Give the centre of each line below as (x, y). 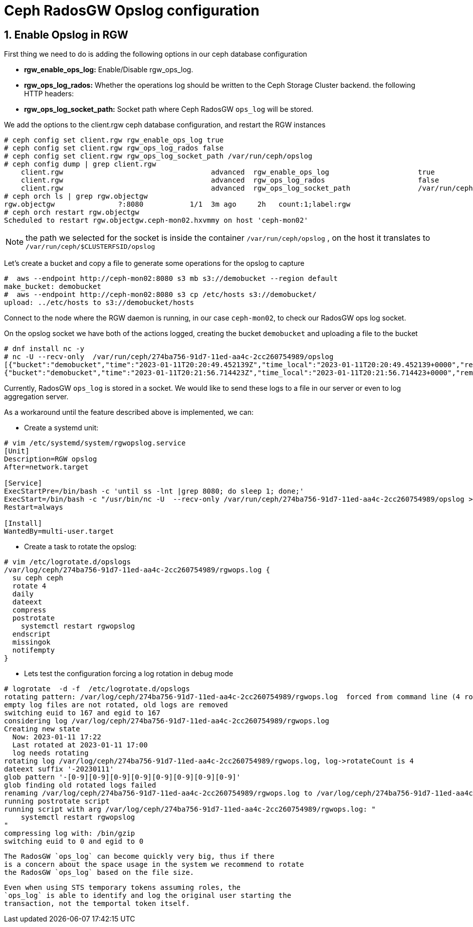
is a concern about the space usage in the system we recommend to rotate (154, 865)
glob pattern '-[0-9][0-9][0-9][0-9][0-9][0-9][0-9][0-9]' (123, 777)
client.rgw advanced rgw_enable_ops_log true (228, 172)
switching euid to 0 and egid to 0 (74, 841)
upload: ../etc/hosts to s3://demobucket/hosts (99, 303)
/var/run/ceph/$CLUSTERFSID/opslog (90, 247)
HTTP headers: (49, 94)
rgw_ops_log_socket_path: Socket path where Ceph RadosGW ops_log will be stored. (169, 109)
